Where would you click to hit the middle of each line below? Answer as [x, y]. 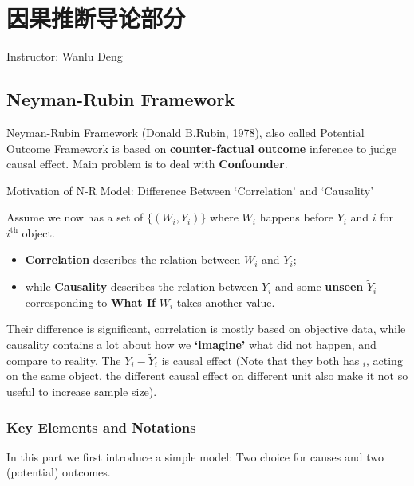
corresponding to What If [90, 302]
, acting [384, 360]
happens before [296, 217]
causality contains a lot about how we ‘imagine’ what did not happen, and [191, 345]
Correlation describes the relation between [133, 259]
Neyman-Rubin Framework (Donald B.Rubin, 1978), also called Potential [185, 132]
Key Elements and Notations [101, 427]
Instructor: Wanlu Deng [65, 56]
